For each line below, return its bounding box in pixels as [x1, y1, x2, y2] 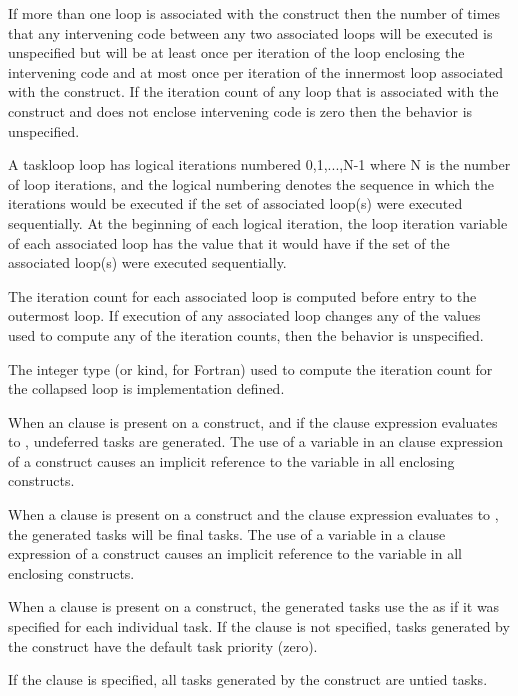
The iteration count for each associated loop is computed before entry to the [8, 285, 477, 306]
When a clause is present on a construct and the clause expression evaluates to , [8, 504, 499, 525]
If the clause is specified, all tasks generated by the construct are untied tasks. [8, 669, 488, 690]
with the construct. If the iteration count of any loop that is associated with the [8, 81, 499, 102]
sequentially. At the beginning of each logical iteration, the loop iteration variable [8, 212, 508, 233]
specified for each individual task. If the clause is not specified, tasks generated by [8, 616, 510, 637]
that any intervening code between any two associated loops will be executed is [8, 22, 493, 43]
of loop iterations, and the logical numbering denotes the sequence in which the [8, 173, 495, 194]
